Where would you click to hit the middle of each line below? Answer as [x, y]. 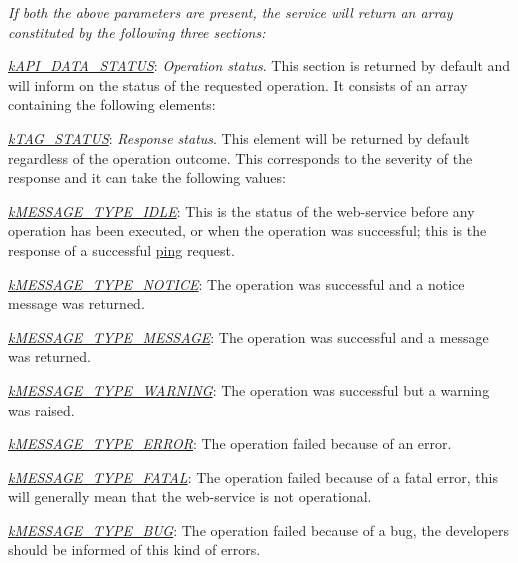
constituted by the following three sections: [137, 31]
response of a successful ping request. [121, 249]
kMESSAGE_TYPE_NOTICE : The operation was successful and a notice [236, 283]
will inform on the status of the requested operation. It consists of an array [238, 84]
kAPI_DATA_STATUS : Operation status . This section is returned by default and [259, 65]
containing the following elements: [112, 104]
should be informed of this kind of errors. [134, 549]
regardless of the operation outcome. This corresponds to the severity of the [240, 157]
